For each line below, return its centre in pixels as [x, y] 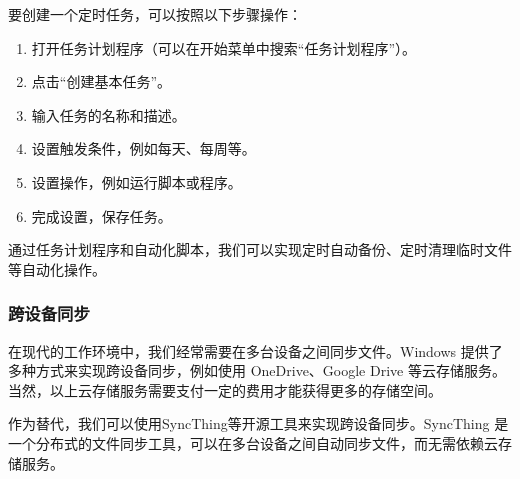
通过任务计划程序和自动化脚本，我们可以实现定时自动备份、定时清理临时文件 [260, 249]
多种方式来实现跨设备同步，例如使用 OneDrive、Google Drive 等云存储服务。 [257, 370]
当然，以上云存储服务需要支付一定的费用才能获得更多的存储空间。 [225, 389]
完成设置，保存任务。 [101, 215]
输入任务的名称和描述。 [108, 114]
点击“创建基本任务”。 [101, 81]
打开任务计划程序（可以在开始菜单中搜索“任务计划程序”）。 [224, 47]
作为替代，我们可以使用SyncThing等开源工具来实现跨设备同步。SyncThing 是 [258, 423]
